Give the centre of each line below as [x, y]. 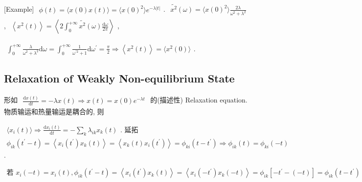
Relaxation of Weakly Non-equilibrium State [119, 78]
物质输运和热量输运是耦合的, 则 [54, 111]
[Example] [19, 9]
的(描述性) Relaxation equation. [199, 99]
